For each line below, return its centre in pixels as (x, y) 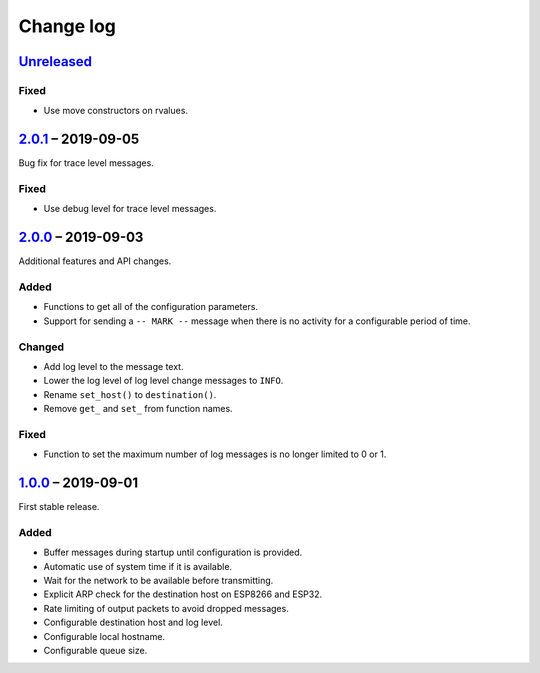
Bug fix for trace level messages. (86, 163)
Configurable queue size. (95, 651)
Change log (67, 26)
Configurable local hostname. (104, 636)
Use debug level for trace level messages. (130, 209)
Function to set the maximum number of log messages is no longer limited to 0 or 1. (215, 454)
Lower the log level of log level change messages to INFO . (163, 381)
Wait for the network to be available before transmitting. (158, 581)
